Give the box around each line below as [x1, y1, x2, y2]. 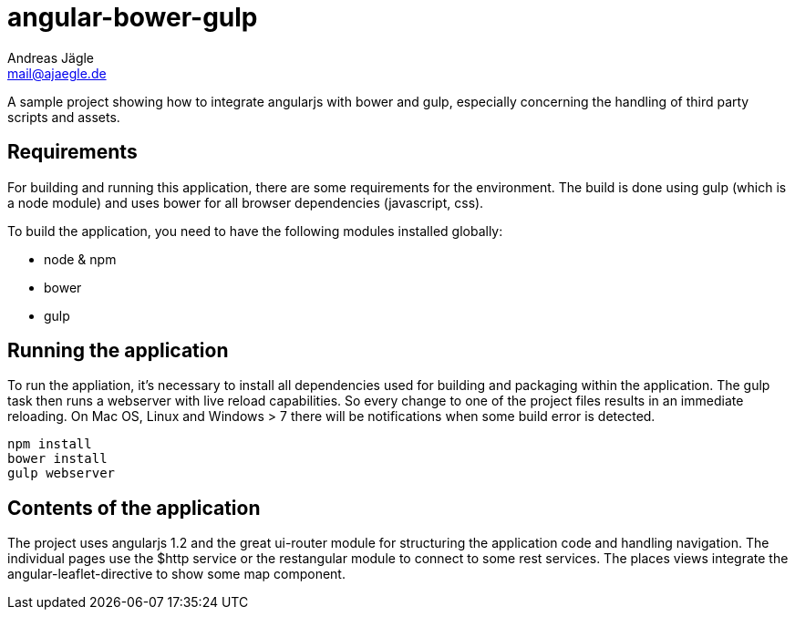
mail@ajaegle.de [7, 65, 107, 81]
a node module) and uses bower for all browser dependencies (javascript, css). [7, 194, 484, 211]
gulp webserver [7, 466, 116, 481]
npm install [7, 437, 92, 452]
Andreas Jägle [7, 49, 95, 66]
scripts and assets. [7, 108, 120, 125]
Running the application [7, 339, 229, 363]
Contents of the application [7, 496, 261, 519]
